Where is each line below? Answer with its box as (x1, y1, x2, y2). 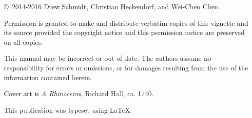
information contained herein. (4, 72, 92, 82)
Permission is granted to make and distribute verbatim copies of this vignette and (4, 17, 248, 28)
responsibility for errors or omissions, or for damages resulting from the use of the (4, 62, 248, 72)
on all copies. (4, 36, 43, 47)
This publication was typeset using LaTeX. (4, 104, 132, 115)
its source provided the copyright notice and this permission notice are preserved (4, 27, 245, 37)
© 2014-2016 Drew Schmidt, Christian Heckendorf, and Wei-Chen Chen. (4, 1, 220, 11)
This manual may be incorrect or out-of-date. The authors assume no (4, 53, 211, 63)
